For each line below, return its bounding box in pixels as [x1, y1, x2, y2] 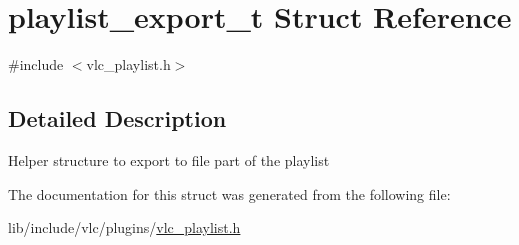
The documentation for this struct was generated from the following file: [8, 183, 451, 204]
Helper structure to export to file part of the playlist [8, 149, 330, 170]
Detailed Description [8, 103, 227, 134]
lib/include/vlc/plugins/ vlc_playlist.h [8, 217, 241, 238]
